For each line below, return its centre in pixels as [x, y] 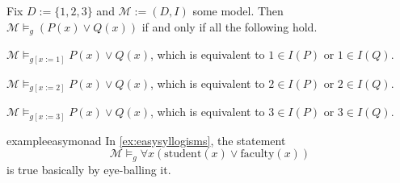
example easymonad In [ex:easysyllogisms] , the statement [146, 140]
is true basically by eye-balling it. [89, 169]
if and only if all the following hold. [229, 26]
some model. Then [238, 10]
